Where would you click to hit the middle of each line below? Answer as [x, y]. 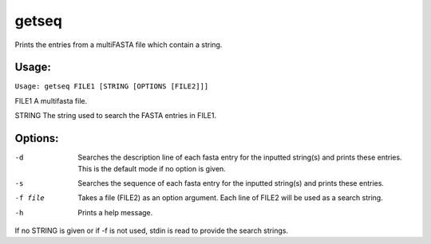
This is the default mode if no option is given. [152, 168]
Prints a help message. [115, 212]
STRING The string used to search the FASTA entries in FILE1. [116, 116]
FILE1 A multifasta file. [51, 100]
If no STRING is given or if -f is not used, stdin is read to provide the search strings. [152, 230]
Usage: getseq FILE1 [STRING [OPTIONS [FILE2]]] [112, 87]
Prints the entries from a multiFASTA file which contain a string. [119, 45]
